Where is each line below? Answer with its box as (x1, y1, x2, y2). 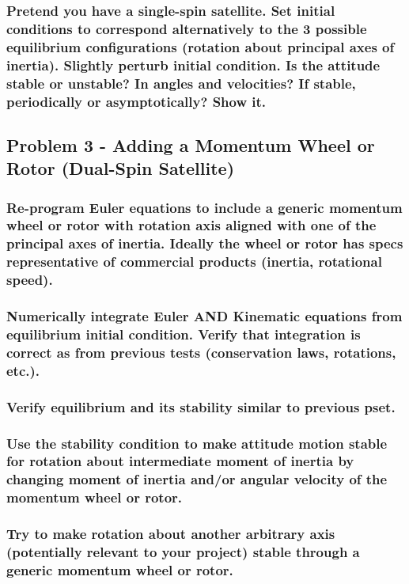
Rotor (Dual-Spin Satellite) (6, 156, 235, 180)
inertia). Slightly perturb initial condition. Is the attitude (6, 55, 381, 74)
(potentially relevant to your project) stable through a (6, 542, 360, 562)
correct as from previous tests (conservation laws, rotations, (6, 342, 396, 362)
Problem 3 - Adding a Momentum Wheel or (6, 132, 375, 157)
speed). (6, 270, 53, 290)
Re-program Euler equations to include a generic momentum (6, 197, 403, 217)
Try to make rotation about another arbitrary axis (6, 524, 335, 544)
